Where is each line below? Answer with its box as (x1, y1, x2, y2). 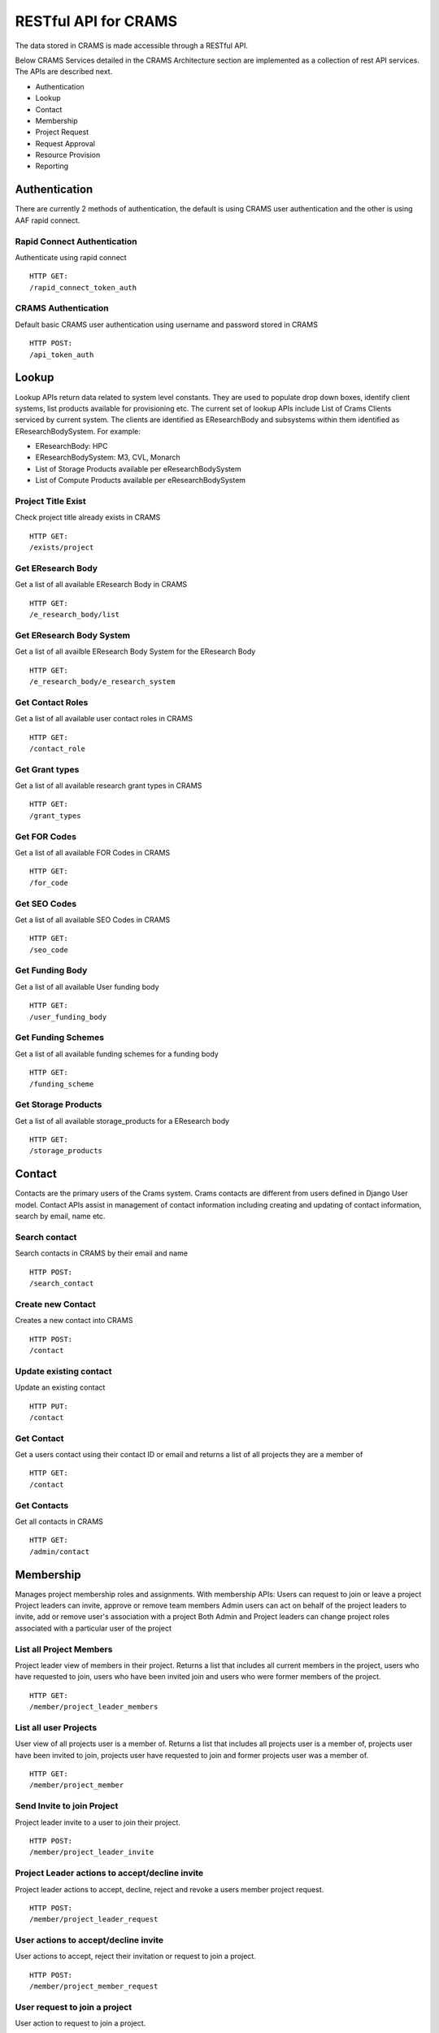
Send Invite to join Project (15, 1800, 119, 1812)
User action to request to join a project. (15, 2018, 146, 2028)
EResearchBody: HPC (35, 442, 108, 451)
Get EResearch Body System (15, 629, 130, 641)
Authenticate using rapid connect (15, 252, 127, 262)
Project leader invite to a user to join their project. (15, 1818, 180, 1827)
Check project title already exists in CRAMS (15, 512, 161, 522)
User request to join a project (15, 2001, 133, 2013)
